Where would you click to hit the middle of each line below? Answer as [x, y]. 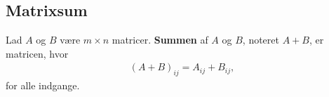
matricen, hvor [37, 53]
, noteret [261, 40]
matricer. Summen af [160, 40]
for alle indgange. [43, 85]
